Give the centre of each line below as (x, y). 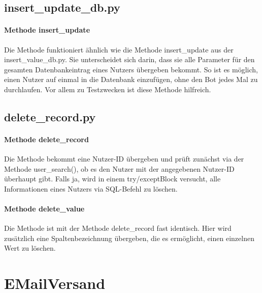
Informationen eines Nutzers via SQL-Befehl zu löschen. (91, 188)
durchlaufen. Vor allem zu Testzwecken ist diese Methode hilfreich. (108, 89)
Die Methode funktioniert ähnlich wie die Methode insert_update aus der (119, 49)
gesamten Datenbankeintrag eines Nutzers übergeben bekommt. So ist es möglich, (131, 69)
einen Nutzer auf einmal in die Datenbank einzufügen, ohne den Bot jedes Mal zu (131, 79)
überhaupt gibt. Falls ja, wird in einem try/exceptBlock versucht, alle (112, 179)
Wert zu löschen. (30, 248)
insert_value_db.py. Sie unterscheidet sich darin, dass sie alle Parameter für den (129, 59)
